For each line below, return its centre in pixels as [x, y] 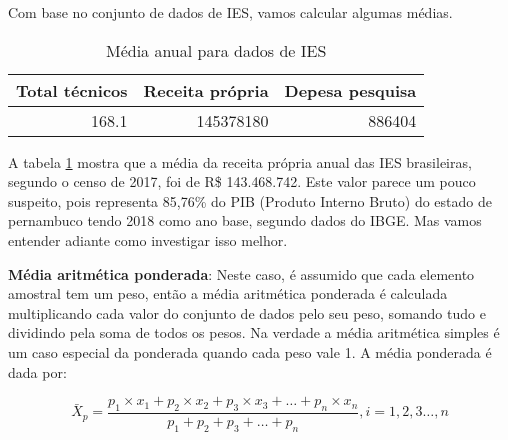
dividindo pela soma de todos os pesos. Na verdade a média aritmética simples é [254, 332]
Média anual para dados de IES [216, 50]
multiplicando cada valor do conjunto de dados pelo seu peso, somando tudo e [247, 312]
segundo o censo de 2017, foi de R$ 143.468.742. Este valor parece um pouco [242, 181]
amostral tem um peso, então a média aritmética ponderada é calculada [228, 293]
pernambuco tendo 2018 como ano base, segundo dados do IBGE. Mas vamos [245, 220]
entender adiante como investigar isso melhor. [148, 239]
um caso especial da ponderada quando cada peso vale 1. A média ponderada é [250, 351]
